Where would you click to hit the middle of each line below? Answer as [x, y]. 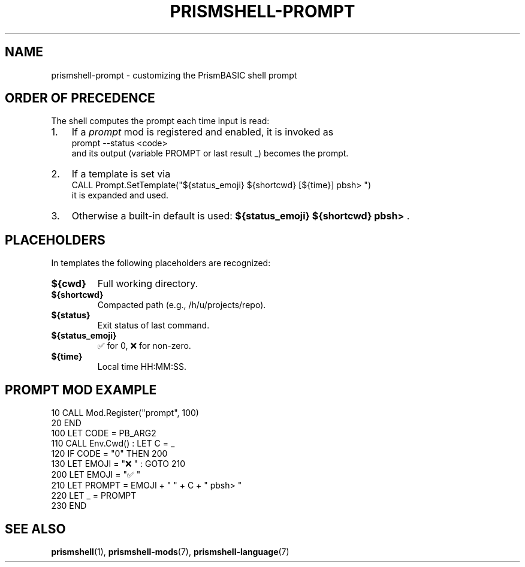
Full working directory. [148, 284]
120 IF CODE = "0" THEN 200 [109, 454]
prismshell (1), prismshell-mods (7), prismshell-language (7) [170, 551]
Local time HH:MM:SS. [142, 367]
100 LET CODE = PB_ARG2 [104, 433]
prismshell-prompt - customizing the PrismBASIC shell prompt [174, 75]
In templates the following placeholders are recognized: [161, 263]
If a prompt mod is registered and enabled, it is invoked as [203, 132]
